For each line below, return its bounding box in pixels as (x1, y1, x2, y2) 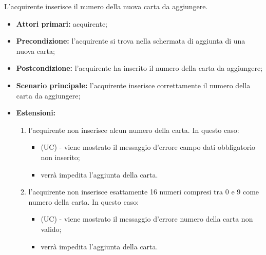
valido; (41, 223, 62, 234)
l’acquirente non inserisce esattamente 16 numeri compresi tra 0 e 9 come (28, 186, 259, 197)
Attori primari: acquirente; (16, 18, 108, 29)
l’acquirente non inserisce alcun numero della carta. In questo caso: (28, 124, 239, 135)
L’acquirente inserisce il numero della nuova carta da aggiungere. (4, 1, 208, 11)
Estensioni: (16, 107, 56, 118)
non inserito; (41, 151, 80, 162)
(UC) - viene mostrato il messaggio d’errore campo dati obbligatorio (41, 142, 256, 152)
